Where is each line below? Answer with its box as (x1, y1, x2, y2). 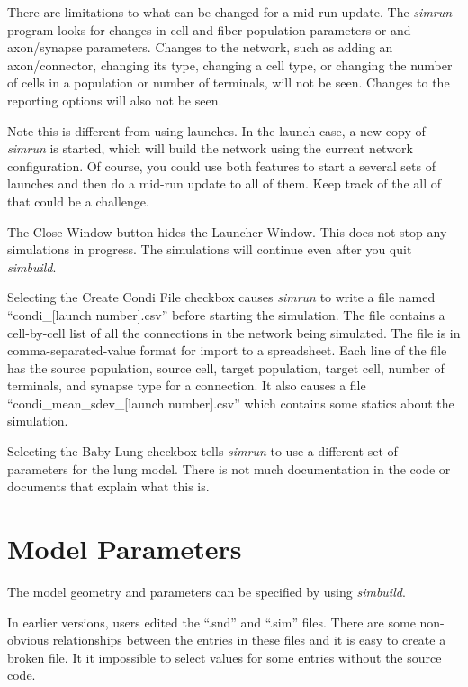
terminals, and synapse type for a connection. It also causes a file (7, 376, 366, 395)
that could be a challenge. (7, 191, 149, 210)
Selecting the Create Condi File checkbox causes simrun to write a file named (7, 288, 436, 307)
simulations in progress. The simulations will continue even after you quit (7, 240, 412, 259)
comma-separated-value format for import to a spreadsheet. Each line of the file (7, 341, 447, 360)
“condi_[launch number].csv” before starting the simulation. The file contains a (7, 305, 445, 324)
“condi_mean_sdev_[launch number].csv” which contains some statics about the (7, 393, 454, 412)
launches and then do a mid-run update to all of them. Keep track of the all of (7, 174, 442, 193)
